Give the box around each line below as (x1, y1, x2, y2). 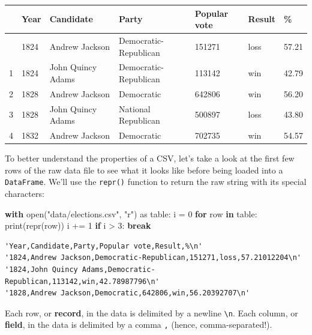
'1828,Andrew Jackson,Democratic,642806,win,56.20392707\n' (5, 289, 250, 298)
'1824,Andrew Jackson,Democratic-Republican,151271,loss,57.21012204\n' (5, 253, 301, 262)
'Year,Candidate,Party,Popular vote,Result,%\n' (5, 241, 203, 250)
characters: (5, 187, 44, 200)
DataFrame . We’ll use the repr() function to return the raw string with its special (5, 175, 307, 188)
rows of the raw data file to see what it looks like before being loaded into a (5, 163, 283, 176)
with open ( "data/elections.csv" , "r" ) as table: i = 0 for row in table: (5, 207, 257, 220)
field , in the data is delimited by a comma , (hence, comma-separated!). (5, 318, 272, 331)
